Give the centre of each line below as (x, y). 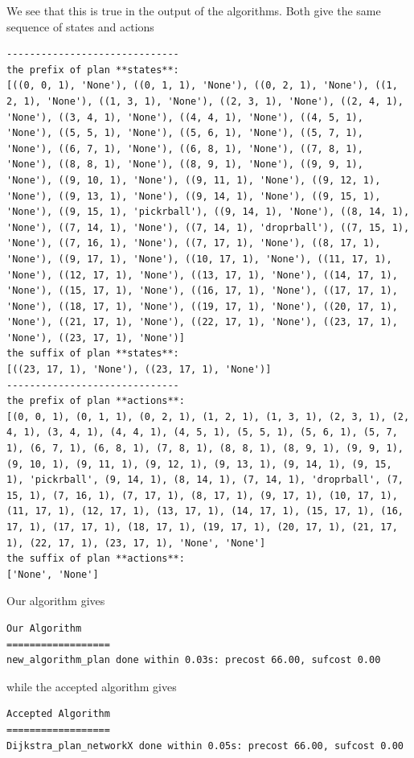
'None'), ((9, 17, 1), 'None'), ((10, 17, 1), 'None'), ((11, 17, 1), (199, 259)
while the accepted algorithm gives (92, 686)
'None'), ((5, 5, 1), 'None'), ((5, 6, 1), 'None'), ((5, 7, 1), (185, 133)
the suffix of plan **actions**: (96, 559)
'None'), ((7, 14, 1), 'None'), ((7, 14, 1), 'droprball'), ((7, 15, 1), (208, 227)
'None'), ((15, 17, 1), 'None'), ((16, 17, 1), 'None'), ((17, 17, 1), (202, 291)
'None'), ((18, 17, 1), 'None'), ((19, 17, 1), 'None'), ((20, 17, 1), (202, 306)
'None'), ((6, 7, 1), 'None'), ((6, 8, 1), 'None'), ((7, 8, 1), (185, 148)
